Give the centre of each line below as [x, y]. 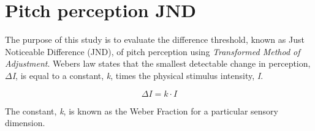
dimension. [25, 123]
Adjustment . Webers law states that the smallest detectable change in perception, [158, 63]
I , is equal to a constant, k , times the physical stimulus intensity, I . [138, 75]
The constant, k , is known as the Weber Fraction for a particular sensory [142, 110]
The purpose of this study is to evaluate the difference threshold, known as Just [155, 39]
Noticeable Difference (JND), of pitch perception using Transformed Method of [153, 51]
